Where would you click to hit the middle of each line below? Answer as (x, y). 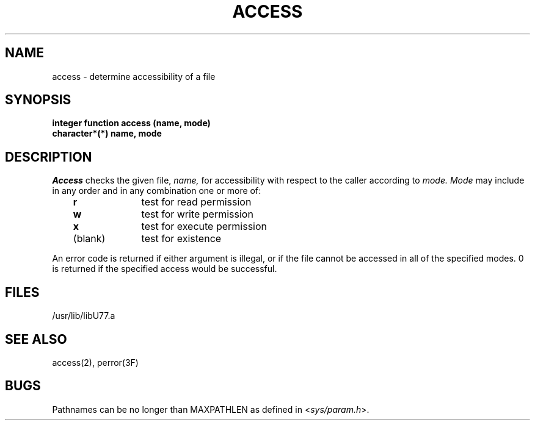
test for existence (181, 239)
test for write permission (197, 214)
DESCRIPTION (49, 157)
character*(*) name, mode (107, 134)
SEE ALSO (36, 339)
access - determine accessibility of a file (134, 76)
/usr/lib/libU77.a (84, 316)
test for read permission (196, 202)
